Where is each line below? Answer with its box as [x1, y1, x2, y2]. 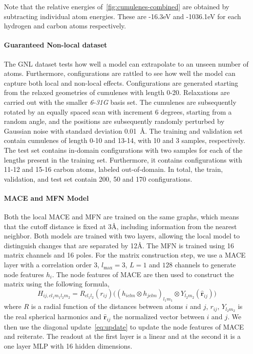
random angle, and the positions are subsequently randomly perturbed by [4, 116, 225, 126]
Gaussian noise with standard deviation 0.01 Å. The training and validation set [4, 125, 243, 136]
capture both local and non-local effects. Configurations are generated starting [4, 77, 238, 88]
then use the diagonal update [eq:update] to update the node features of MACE [4, 321, 244, 331]
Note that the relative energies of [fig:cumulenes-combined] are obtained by [4, 1, 230, 11]
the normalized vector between [113, 311, 205, 321]
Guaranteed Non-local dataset [4, 40, 107, 50]
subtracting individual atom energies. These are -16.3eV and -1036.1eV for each [4, 11, 241, 21]
